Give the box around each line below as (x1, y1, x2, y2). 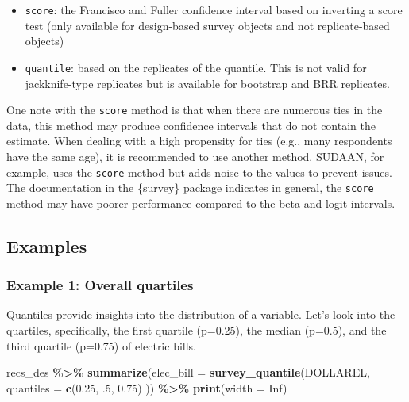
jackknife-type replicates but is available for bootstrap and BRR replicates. (25, 75, 390, 91)
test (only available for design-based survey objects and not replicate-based (25, 17, 390, 33)
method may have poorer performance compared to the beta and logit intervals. (6, 194, 395, 211)
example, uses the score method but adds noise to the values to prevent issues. (6, 163, 392, 180)
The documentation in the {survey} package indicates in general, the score (6, 179, 374, 196)
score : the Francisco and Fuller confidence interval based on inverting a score (25, 2, 403, 17)
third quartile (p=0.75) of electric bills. (6, 337, 197, 354)
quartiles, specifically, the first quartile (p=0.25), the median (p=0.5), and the (6, 322, 387, 339)
